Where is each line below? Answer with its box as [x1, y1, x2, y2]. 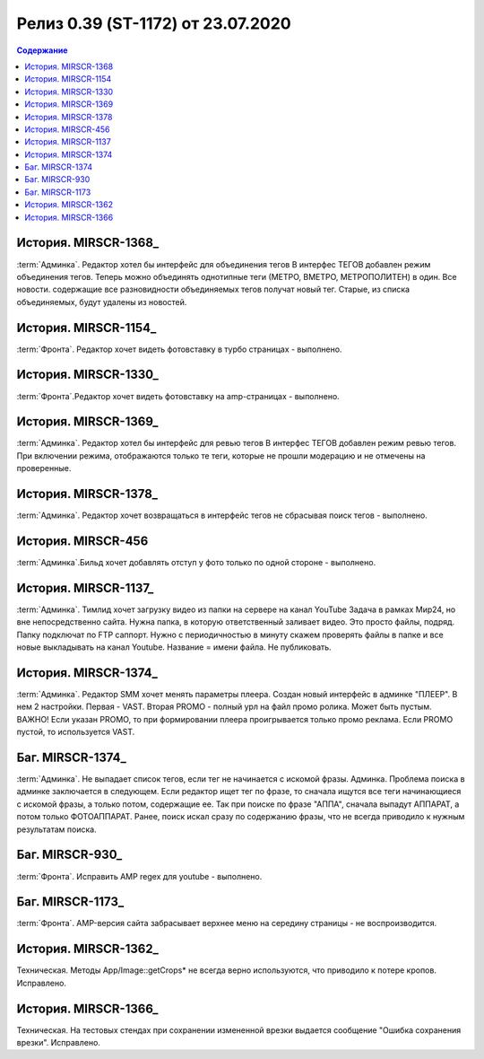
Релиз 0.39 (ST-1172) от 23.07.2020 [16, 13, 291, 33]
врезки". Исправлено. [16, 1037, 100, 1048]
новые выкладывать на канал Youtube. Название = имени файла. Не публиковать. [16, 642, 332, 652]
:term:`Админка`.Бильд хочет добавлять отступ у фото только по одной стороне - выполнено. [16, 557, 376, 568]
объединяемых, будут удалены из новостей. [16, 296, 187, 307]
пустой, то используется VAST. [16, 727, 135, 738]
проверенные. [16, 463, 72, 474]
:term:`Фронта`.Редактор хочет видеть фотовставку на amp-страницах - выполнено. [16, 390, 340, 401]
